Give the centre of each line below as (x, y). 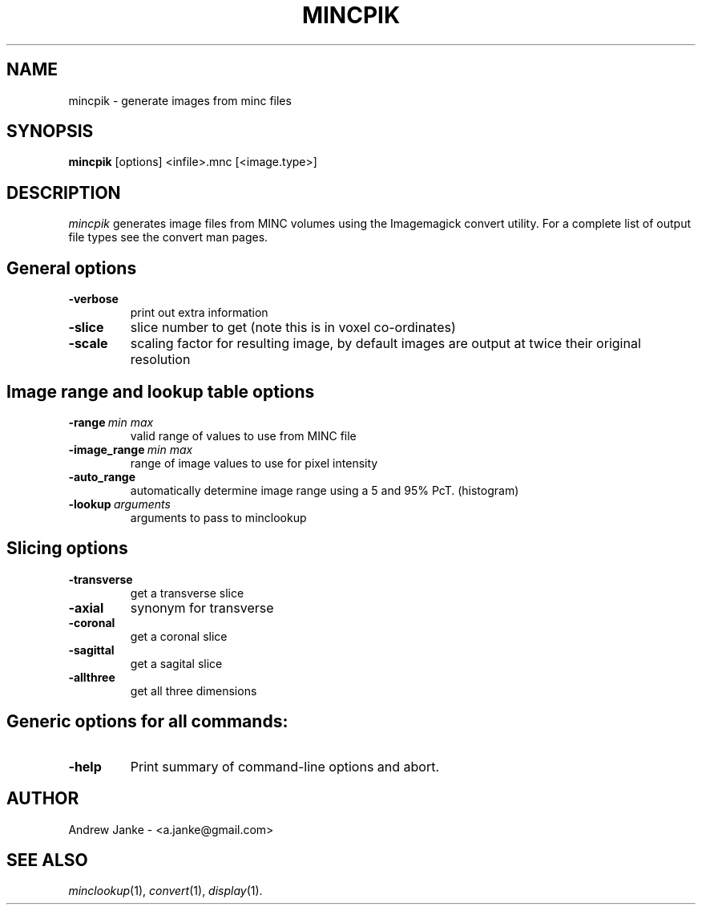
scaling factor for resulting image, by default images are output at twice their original (385, 344)
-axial (86, 607)
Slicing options (67, 549)
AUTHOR (43, 799)
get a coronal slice (179, 636)
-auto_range (102, 476)
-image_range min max (131, 449)
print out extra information (199, 313)
